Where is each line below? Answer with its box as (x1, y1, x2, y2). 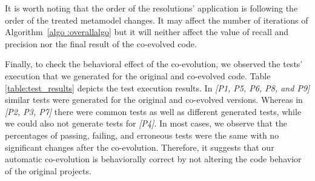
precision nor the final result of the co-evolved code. (5, 37, 197, 50)
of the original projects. (5, 164, 91, 177)
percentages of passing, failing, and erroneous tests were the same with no (5, 128, 279, 141)
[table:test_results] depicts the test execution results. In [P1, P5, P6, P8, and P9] (5, 81, 310, 94)
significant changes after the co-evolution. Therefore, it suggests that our (5, 140, 274, 153)
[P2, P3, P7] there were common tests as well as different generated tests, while (5, 105, 302, 117)
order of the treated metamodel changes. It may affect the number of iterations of (5, 13, 308, 26)
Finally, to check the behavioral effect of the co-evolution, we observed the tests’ (5, 58, 303, 70)
